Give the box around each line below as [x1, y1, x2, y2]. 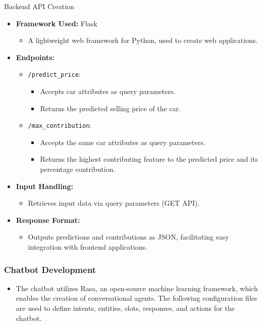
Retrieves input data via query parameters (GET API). [28, 198, 200, 208]
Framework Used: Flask [16, 18, 97, 28]
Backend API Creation [4, 1, 74, 11]
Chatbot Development [4, 263, 96, 275]
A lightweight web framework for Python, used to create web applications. [28, 35, 258, 45]
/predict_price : [28, 69, 81, 79]
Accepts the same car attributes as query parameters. [40, 136, 205, 147]
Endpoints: [16, 52, 55, 62]
